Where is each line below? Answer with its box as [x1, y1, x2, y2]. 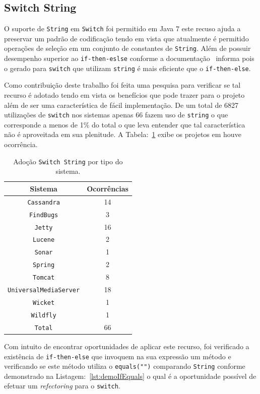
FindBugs [29, 211, 58, 219]
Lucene [33, 236, 55, 244]
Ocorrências [87, 183, 128, 193]
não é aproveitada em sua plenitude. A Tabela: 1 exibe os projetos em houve [4, 129, 241, 140]
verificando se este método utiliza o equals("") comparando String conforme [4, 361, 245, 371]
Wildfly [31, 311, 56, 319]
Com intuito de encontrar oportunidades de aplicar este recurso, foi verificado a [4, 341, 249, 351]
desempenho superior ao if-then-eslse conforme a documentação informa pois [4, 53, 254, 63]
